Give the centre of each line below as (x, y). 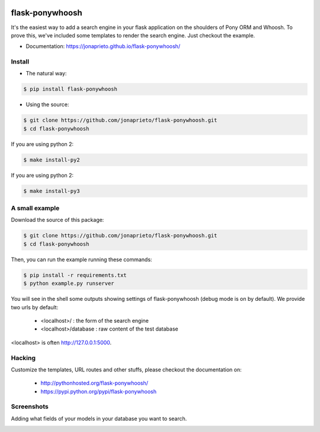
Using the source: (47, 104)
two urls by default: (35, 307)
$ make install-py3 (52, 191)
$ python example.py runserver (69, 284)
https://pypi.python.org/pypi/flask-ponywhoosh (99, 391)
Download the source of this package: (57, 220)
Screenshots (30, 406)
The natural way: (46, 74)
